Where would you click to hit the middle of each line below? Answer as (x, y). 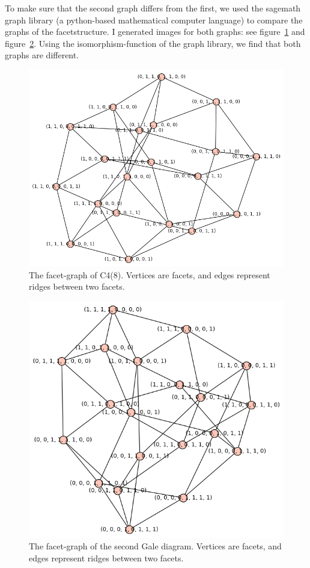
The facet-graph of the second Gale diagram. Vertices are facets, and (155, 546)
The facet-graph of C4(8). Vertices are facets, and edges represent (150, 274)
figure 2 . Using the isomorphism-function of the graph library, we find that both (153, 43)
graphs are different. (42, 55)
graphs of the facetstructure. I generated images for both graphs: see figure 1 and (155, 32)
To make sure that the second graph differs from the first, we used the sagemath (153, 8)
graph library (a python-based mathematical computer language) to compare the (154, 20)
